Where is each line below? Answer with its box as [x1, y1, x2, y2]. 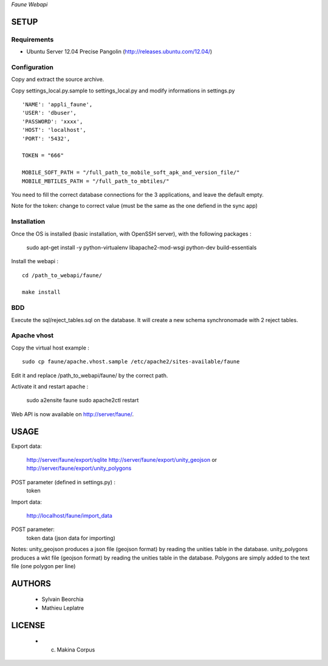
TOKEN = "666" [22, 152, 64, 159]
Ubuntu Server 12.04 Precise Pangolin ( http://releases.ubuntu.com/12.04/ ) [26, 48, 213, 55]
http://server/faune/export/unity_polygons [26, 465, 132, 472]
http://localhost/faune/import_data [26, 512, 112, 519]
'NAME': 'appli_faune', [22, 101, 93, 108]
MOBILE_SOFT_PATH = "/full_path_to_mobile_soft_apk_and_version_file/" [22, 169, 240, 176]
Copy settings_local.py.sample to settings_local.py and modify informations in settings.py [11, 87, 235, 94]
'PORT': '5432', [22, 135, 70, 142]
